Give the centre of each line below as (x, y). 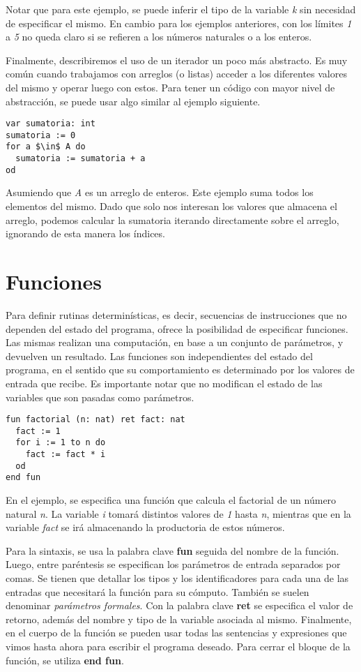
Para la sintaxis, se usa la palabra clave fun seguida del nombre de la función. (172, 550)
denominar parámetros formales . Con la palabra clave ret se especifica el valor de (179, 605)
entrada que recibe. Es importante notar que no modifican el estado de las (164, 383)
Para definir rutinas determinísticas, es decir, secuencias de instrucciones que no (176, 314)
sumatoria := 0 (41, 135)
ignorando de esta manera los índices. (85, 233)
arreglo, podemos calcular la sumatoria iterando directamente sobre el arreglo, (172, 219)
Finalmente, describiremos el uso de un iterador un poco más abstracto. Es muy (177, 60)
